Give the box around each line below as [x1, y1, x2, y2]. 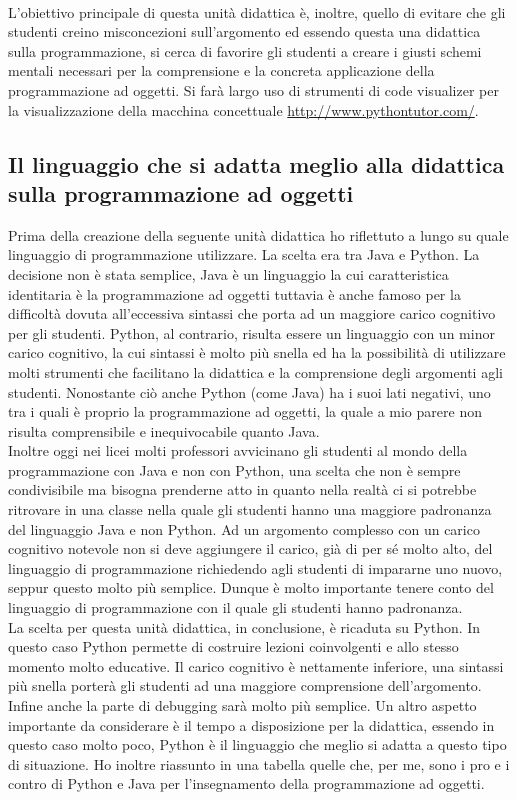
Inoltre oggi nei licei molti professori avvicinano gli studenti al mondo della [8, 440, 468, 461]
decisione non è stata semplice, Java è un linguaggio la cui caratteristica [8, 263, 449, 284]
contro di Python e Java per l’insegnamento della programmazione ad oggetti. [8, 773, 485, 794]
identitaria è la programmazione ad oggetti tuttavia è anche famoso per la [8, 283, 461, 304]
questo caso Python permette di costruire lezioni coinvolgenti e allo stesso [8, 636, 459, 657]
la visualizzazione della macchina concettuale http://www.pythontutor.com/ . [8, 99, 479, 120]
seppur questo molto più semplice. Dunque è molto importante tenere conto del [8, 577, 494, 598]
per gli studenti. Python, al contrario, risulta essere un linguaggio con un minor [8, 322, 495, 343]
